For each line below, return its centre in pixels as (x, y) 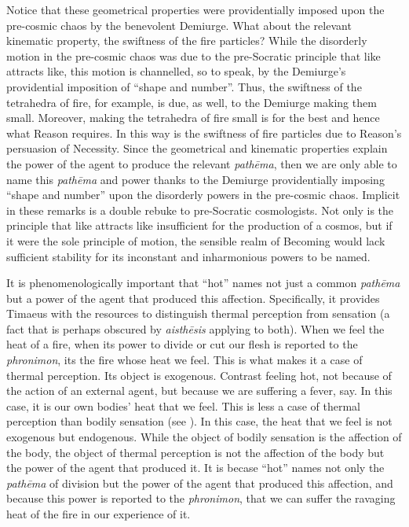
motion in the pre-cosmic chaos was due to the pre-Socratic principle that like (194, 55)
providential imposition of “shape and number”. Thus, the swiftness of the (184, 86)
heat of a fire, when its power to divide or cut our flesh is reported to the (182, 344)
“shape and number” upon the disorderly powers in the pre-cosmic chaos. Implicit (203, 195)
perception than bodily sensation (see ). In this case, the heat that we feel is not (199, 421)
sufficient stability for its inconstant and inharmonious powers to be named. (188, 256)
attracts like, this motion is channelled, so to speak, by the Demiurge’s (176, 71)
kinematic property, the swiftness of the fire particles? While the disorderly (187, 41)
